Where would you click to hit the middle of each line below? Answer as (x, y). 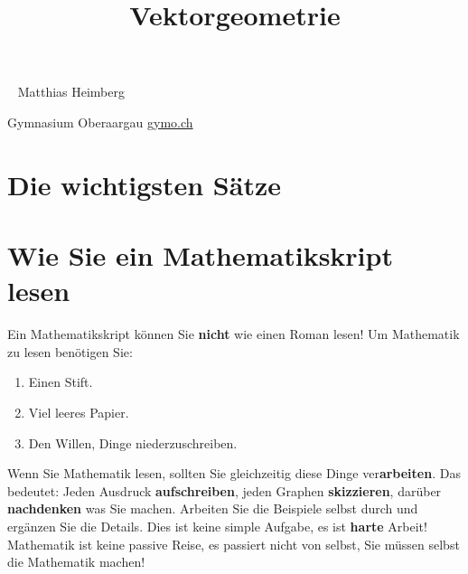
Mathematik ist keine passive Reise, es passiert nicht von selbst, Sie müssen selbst (234, 544)
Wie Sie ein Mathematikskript (200, 255)
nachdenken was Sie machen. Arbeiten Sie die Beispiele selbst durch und (213, 508)
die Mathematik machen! (76, 562)
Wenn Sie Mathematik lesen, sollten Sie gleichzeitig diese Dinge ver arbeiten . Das (234, 473)
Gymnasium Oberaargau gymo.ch (100, 122)
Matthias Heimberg (71, 92)
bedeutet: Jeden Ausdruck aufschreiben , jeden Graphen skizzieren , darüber (225, 490)
